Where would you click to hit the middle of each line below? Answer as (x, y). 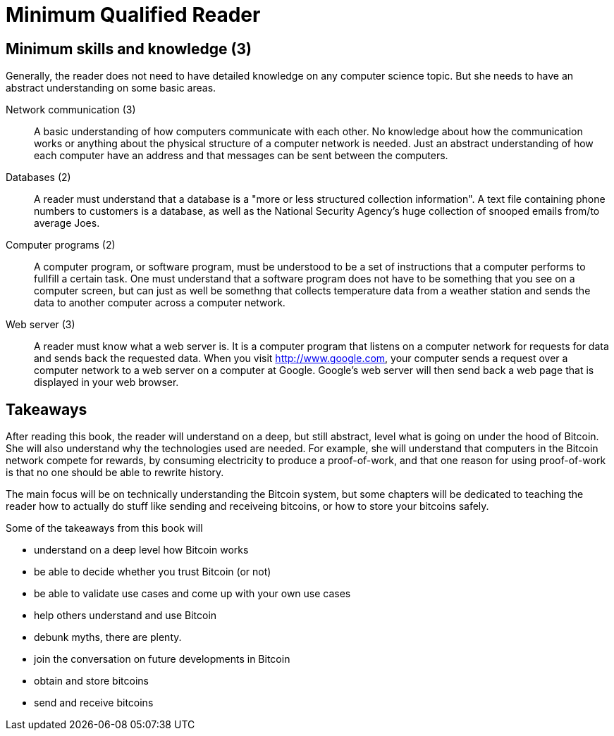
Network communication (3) (71, 110)
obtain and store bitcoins (91, 681)
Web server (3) (41, 325)
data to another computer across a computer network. (160, 303)
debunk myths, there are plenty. (108, 637)
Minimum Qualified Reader (133, 15)
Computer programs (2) (61, 245)
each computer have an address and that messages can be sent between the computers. (241, 156)
